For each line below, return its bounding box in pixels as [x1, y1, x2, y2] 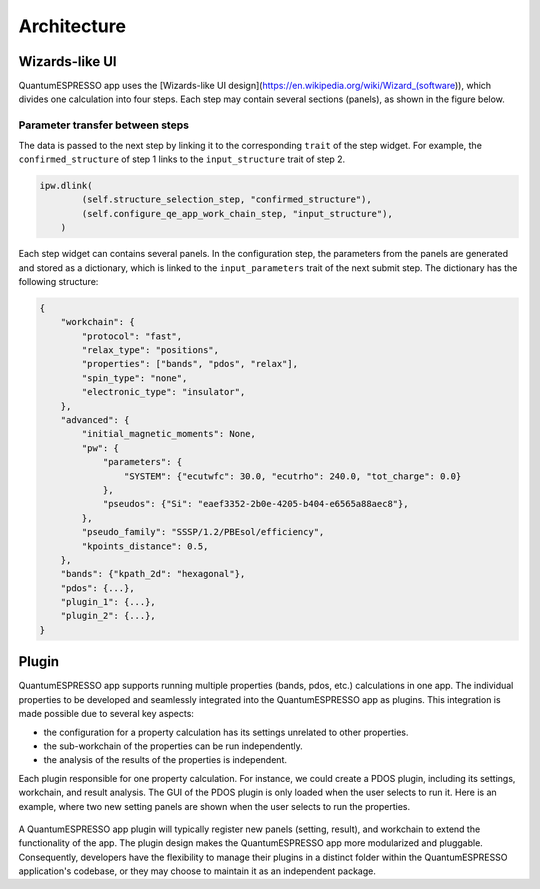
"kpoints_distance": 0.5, [81, 540, 209, 552]
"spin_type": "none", [81, 372, 188, 384]
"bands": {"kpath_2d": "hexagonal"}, [60, 568, 246, 580]
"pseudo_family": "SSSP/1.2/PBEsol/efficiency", [81, 526, 325, 538]
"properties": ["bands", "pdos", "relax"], [81, 358, 299, 370]
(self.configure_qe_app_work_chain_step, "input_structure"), [81, 208, 394, 219]
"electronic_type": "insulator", [81, 386, 246, 398]
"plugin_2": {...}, [60, 610, 157, 622]
